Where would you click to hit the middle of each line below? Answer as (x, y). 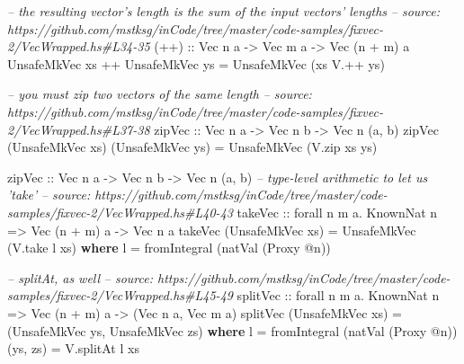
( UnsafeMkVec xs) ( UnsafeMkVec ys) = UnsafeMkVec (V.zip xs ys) (192, 147)
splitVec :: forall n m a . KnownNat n (338, 295)
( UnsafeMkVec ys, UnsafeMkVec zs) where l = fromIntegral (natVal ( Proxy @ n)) (232, 330)
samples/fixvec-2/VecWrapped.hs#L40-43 (120, 212)
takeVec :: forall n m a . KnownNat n (337, 212)
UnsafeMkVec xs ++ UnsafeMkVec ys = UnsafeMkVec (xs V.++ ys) (196, 63)
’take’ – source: (49, 195)
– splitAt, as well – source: (80, 277)
